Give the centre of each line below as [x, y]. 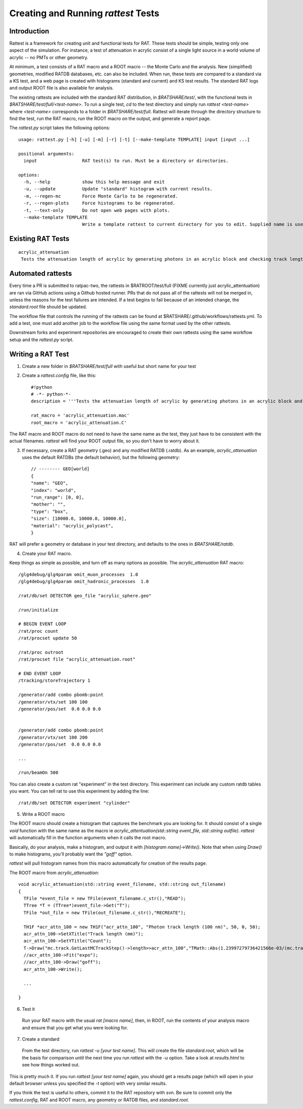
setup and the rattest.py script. [41, 340]
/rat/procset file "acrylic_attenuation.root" [77, 660]
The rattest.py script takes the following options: [60, 128]
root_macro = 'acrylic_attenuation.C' [79, 422]
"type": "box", [50, 511]
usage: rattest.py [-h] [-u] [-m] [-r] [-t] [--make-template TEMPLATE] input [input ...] [134, 139]
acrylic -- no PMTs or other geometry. [49, 57]
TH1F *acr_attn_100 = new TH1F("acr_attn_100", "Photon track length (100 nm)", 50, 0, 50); [142, 927]
